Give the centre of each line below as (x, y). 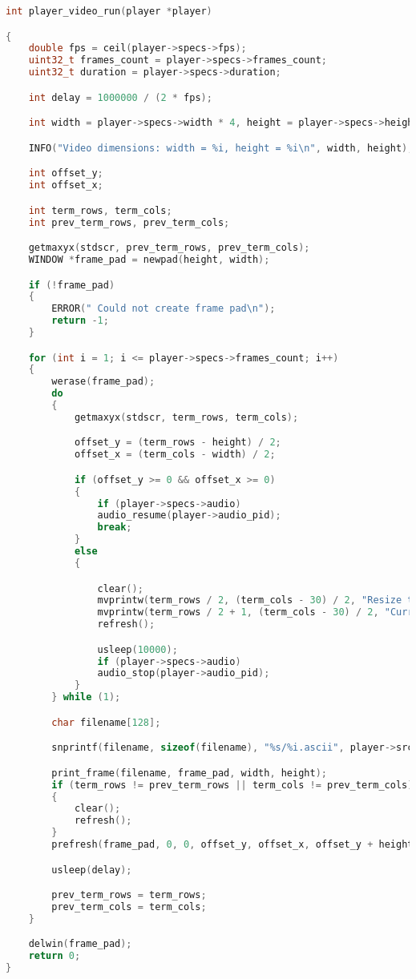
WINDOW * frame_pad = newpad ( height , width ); (149, 259)
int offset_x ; (66, 185)
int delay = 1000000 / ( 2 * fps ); (120, 97)
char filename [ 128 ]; (106, 722)
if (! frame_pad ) (72, 285)
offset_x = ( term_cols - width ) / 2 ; (175, 455)
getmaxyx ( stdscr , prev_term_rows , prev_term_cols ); (169, 248)
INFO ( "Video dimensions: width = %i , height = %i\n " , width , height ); (221, 148)
